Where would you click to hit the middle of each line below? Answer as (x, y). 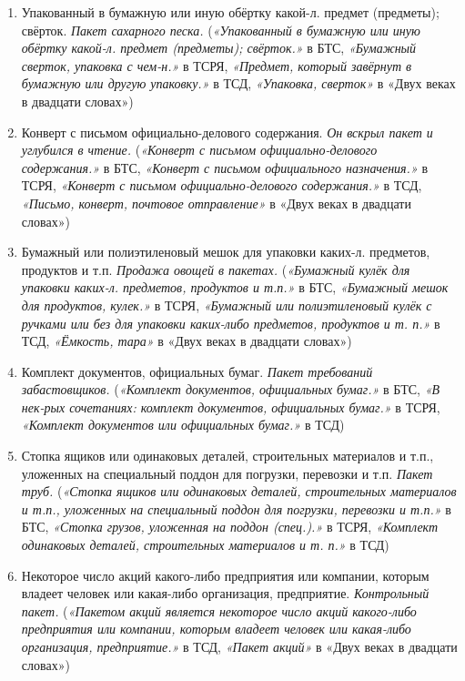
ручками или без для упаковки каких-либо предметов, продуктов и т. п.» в (231, 323)
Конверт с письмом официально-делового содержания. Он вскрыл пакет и (227, 132)
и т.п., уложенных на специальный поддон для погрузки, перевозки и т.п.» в (236, 508)
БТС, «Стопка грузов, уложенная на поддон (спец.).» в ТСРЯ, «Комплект (230, 527)
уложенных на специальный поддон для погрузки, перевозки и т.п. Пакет (227, 473)
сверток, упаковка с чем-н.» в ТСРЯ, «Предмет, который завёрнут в (217, 65)
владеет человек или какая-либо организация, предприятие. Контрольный (225, 593)
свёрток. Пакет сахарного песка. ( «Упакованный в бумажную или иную (221, 30)
